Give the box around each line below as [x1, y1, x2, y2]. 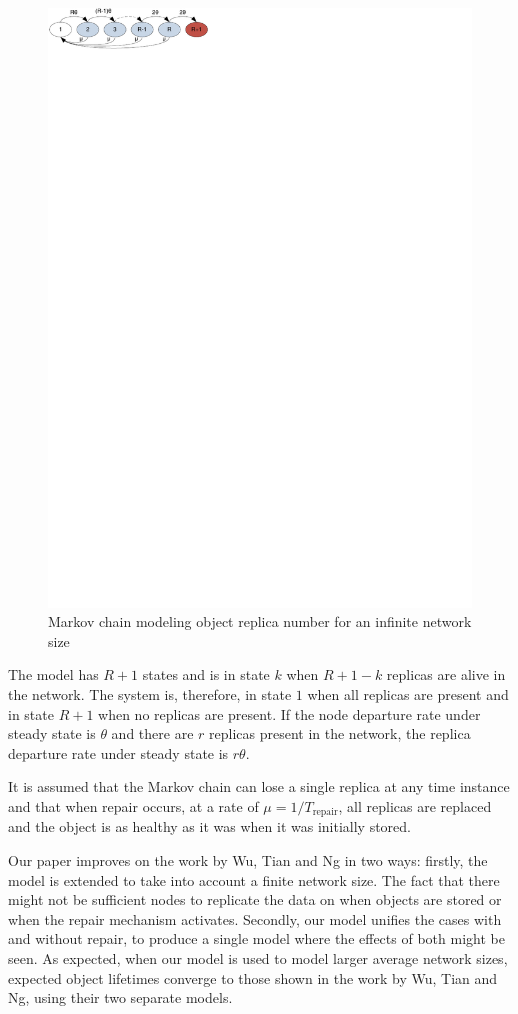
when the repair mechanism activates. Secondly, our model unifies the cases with [8, 908, 502, 929]
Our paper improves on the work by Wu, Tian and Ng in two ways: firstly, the [8, 850, 488, 871]
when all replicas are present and [307, 684, 509, 705]
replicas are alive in [386, 664, 506, 685]
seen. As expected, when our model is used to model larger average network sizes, [8, 948, 508, 969]
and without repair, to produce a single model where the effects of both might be [8, 928, 505, 949]
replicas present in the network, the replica [209, 723, 471, 744]
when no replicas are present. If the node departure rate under [98, 703, 481, 724]
